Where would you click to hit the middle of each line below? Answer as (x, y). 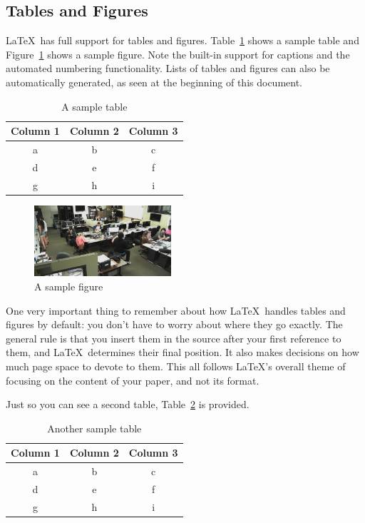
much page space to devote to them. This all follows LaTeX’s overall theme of (176, 366)
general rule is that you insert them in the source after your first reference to (174, 338)
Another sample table (94, 428)
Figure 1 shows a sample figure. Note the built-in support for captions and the (178, 54)
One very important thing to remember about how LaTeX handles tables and (176, 310)
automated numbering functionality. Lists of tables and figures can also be (168, 68)
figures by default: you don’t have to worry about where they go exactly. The (174, 324)
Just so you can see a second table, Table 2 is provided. (128, 404)
